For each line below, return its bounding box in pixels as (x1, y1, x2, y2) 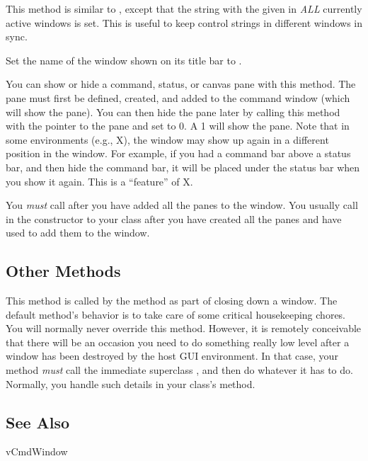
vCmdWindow (6, 444, 68, 459)
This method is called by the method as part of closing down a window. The (6, 293, 338, 308)
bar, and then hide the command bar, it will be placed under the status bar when (6, 159, 360, 174)
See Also (6, 411, 70, 433)
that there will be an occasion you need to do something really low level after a (6, 334, 350, 349)
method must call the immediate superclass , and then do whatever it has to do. (6, 363, 353, 377)
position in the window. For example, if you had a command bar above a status (6, 146, 351, 161)
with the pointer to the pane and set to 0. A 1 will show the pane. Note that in (6, 118, 350, 133)
